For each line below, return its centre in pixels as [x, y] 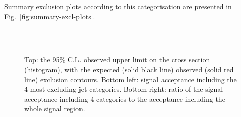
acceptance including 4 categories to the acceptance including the [125, 99]
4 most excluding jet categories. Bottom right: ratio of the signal [124, 89]
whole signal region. [55, 109]
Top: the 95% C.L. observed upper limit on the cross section [117, 60]
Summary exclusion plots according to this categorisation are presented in [118, 6]
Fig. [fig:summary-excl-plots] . [50, 16]
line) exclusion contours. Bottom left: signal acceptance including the [131, 79]
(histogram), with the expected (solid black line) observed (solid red [129, 69]
